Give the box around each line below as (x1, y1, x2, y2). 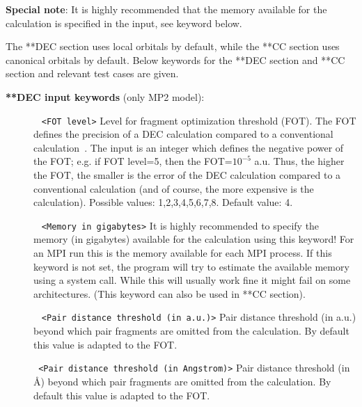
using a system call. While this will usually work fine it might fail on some (33, 273, 351, 287)
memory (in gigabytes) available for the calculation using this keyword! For (33, 232, 354, 246)
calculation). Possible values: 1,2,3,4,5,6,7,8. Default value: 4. (33, 195, 293, 209)
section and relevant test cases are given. (6, 66, 179, 81)
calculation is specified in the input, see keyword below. (6, 15, 242, 30)
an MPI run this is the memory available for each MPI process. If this (33, 246, 332, 260)
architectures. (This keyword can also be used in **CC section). (33, 286, 306, 301)
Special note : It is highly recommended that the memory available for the (6, 2, 327, 16)
